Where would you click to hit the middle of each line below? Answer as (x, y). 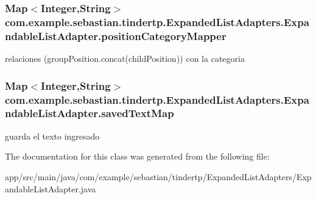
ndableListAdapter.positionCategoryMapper (116, 35)
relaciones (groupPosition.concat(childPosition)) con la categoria (125, 59)
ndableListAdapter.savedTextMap (90, 113)
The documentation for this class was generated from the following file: (137, 156)
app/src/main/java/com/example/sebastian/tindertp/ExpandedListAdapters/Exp (158, 176)
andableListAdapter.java (51, 188)
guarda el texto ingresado (52, 136)
